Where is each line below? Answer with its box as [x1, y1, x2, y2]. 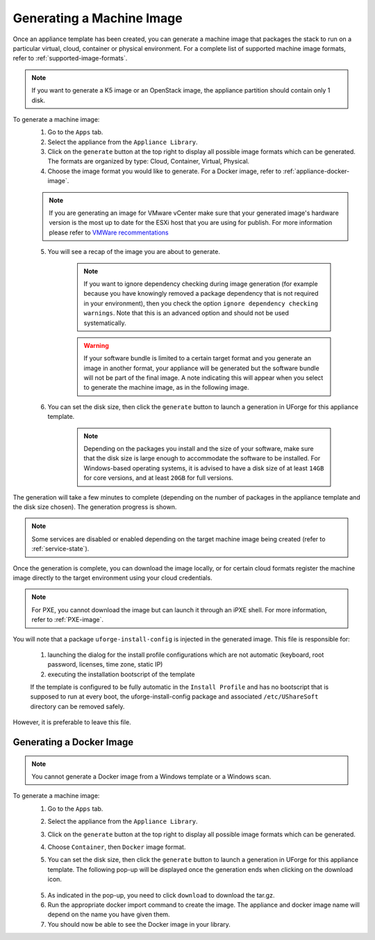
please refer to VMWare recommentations [49, 228, 169, 237]
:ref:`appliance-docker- [282, 167, 350, 175]
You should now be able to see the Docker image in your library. [47, 920, 231, 928]
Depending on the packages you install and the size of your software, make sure [83, 445, 314, 453]
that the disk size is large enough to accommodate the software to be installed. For [83, 454, 321, 463]
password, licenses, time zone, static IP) [47, 660, 163, 669]
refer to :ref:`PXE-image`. [31, 616, 104, 624]
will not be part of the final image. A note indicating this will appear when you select [83, 374, 324, 382]
